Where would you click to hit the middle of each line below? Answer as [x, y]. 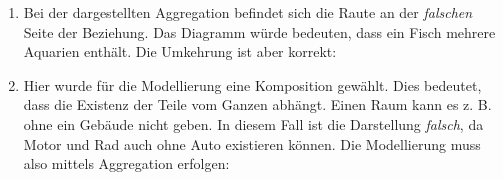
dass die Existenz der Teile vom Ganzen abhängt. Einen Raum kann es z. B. [257, 104]
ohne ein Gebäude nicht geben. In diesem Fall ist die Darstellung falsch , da [253, 123]
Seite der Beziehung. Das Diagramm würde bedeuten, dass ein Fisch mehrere [259, 31]
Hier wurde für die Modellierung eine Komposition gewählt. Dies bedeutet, [252, 84]
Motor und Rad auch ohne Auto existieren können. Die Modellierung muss [252, 143]
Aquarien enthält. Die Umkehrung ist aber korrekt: [180, 51]
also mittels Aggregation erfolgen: [126, 163]
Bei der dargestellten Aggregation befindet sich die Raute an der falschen [248, 12]
